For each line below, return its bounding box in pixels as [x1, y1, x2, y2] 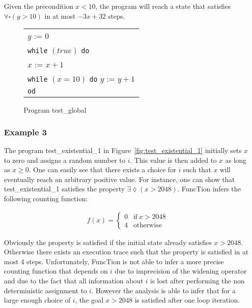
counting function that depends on [4, 266, 108, 276]
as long [225, 154, 247, 165]
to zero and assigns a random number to [4, 154, 126, 165]
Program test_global [24, 105, 86, 115]
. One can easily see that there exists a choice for [28, 164, 176, 175]
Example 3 [4, 125, 47, 138]
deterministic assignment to [4, 285, 87, 295]
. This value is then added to [130, 154, 217, 165]
